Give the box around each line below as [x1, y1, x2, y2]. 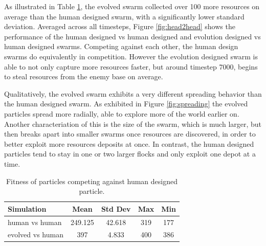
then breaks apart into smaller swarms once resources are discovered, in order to [4, 128, 256, 139]
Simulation [8, 203, 47, 214]
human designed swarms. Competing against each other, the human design [4, 41, 238, 52]
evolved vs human [8, 229, 63, 240]
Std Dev [101, 203, 131, 214]
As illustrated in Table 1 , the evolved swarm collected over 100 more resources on [4, 1, 260, 11]
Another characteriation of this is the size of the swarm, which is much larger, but [4, 118, 262, 129]
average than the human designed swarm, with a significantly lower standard [4, 11, 245, 21]
